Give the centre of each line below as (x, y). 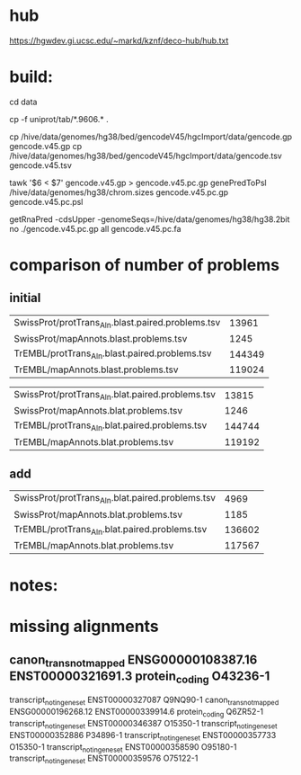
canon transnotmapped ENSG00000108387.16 (133, 661)
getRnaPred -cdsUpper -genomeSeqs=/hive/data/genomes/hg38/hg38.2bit (150, 219)
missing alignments (84, 627)
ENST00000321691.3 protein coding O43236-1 (140, 677)
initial (25, 298)
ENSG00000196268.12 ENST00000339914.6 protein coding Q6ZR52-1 (137, 713)
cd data (23, 102)
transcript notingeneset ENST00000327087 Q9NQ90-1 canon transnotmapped (144, 701)
